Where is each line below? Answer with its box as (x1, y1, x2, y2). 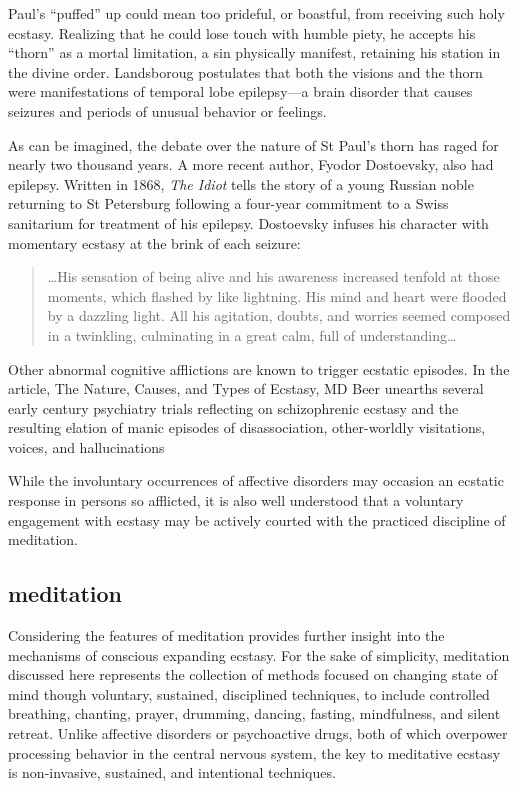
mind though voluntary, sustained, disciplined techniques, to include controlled (8, 683, 490, 704)
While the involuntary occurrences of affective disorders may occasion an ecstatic (8, 470, 504, 491)
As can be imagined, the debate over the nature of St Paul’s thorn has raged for (8, 134, 499, 155)
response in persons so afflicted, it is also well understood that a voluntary (8, 490, 464, 511)
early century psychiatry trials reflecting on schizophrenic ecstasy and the (8, 397, 459, 418)
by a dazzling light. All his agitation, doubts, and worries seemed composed (47, 305, 511, 326)
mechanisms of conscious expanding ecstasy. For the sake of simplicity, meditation (8, 644, 510, 665)
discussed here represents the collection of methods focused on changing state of (8, 664, 498, 685)
